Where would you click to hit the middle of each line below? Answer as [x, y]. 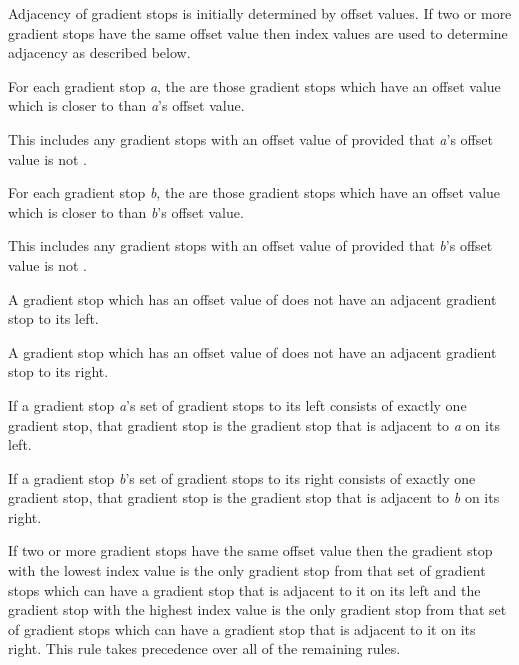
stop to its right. [58, 371]
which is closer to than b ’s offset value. [126, 211]
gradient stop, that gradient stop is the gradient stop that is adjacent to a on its [254, 424]
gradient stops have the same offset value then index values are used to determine [258, 32]
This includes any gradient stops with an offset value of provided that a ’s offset [250, 138]
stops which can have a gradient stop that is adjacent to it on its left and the [244, 589]
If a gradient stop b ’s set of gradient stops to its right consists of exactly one [242, 477]
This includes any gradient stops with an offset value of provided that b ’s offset [250, 245]
